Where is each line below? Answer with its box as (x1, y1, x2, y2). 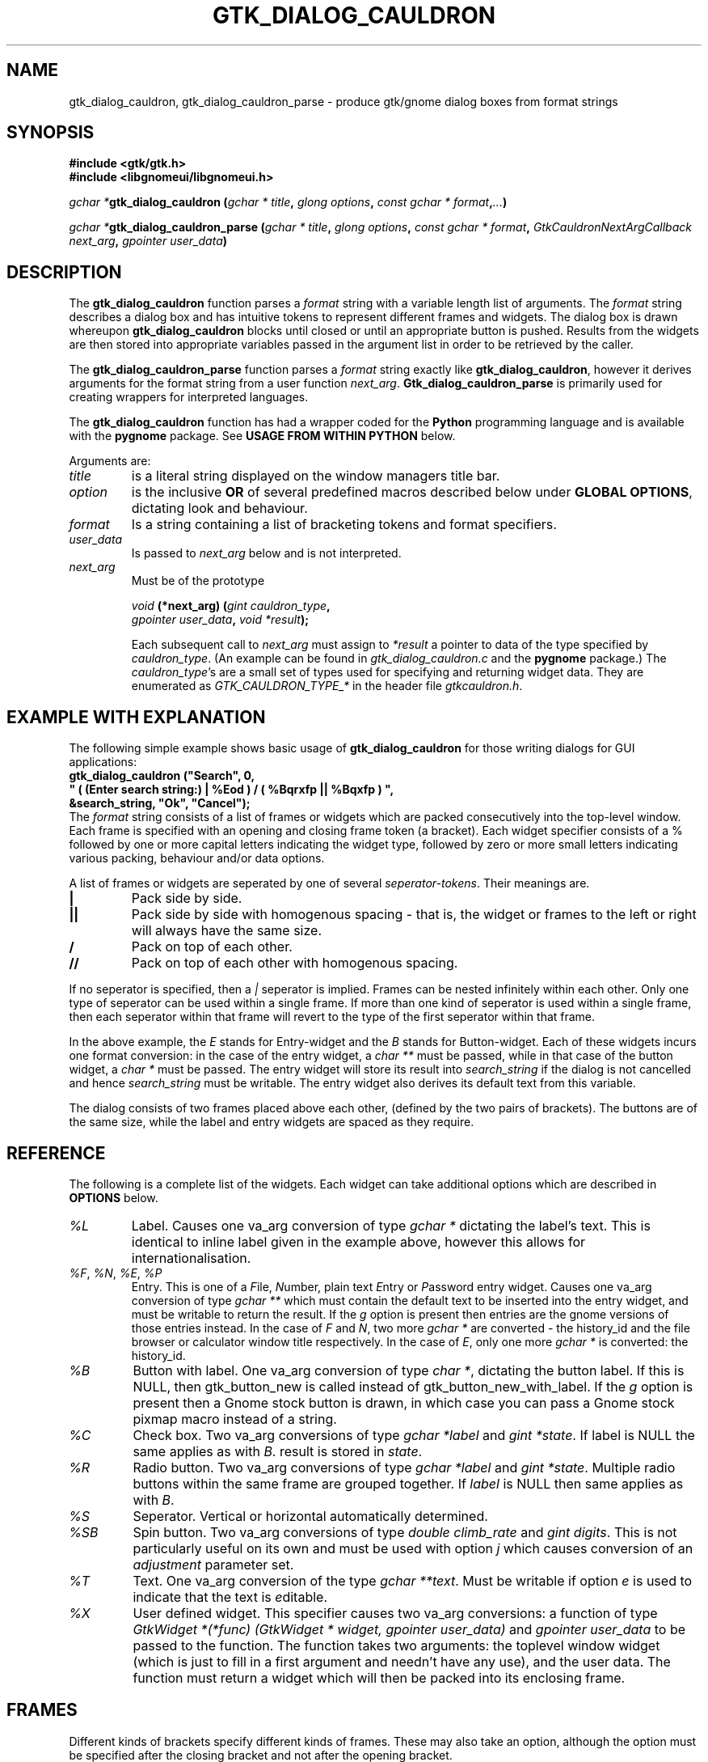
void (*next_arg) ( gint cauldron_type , (131, 599, 331, 613)
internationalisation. (131, 1249, 251, 1266)
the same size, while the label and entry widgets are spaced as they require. (69, 1115, 474, 1129)
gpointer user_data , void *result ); (131, 612, 309, 627)
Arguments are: (69, 454, 151, 468)
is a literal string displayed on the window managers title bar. (131, 468, 500, 485)
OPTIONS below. (69, 1190, 158, 1205)
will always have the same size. (131, 922, 322, 939)
